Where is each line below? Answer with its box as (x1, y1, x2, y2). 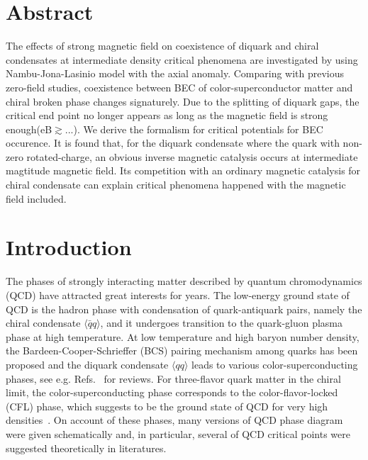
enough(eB (6, 121, 52, 136)
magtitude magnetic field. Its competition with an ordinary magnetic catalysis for (6, 163, 361, 178)
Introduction (6, 232, 132, 262)
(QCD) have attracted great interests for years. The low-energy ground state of (6, 287, 350, 302)
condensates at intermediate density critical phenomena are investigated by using (6, 52, 358, 67)
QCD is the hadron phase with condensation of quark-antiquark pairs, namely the (6, 301, 362, 316)
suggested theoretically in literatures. (6, 440, 167, 455)
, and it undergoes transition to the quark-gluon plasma (100, 315, 343, 330)
